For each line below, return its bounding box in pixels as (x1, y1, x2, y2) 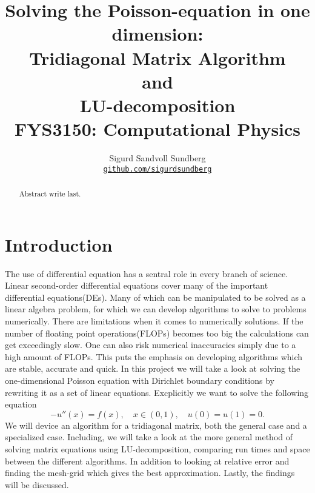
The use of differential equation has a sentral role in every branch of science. (5, 267, 288, 280)
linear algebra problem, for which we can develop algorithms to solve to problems (5, 303, 307, 315)
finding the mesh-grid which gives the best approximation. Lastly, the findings (5, 466, 295, 479)
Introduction (5, 232, 113, 257)
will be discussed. (5, 478, 69, 491)
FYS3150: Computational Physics (14, 116, 301, 141)
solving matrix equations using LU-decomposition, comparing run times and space (5, 443, 310, 455)
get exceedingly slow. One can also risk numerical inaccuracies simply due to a (5, 338, 296, 351)
